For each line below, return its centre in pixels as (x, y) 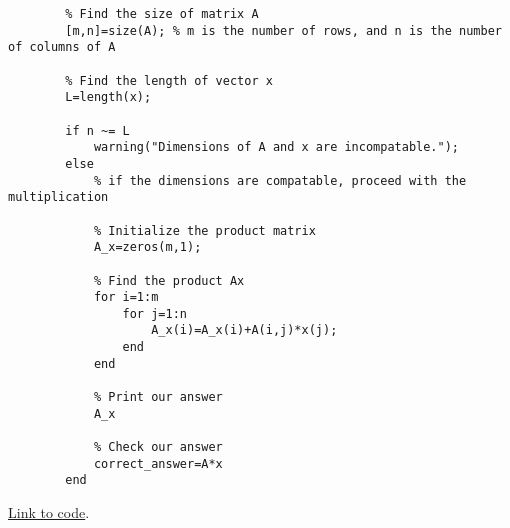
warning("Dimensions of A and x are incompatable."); (276, 147)
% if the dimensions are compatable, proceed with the (280, 180)
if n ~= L (97, 130)
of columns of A (62, 47)
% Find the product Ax (169, 280)
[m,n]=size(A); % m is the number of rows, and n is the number (283, 30)
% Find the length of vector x (169, 80)
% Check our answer (158, 447)
